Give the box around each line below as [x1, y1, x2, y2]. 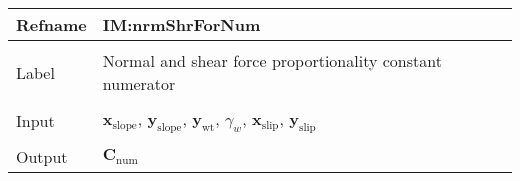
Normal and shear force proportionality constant [102, 49, 442, 72]
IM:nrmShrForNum [102, 13, 261, 36]
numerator [102, 72, 176, 95]
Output [16, 145, 68, 169]
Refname [16, 13, 87, 36]
